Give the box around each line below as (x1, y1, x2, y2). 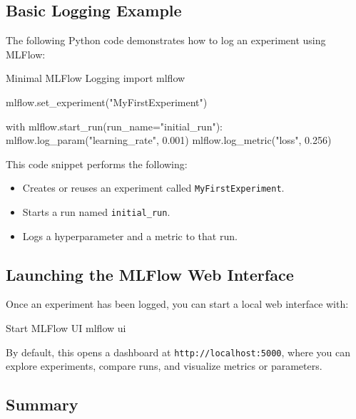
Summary (6, 393, 78, 415)
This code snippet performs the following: (6, 156, 188, 171)
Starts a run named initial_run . (22, 205, 171, 219)
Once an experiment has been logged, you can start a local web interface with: (6, 296, 349, 311)
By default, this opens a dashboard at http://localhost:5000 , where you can (6, 344, 350, 359)
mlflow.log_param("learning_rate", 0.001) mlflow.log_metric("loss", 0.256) (6, 133, 332, 148)
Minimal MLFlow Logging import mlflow (6, 71, 185, 86)
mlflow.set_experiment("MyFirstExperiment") (6, 94, 208, 109)
